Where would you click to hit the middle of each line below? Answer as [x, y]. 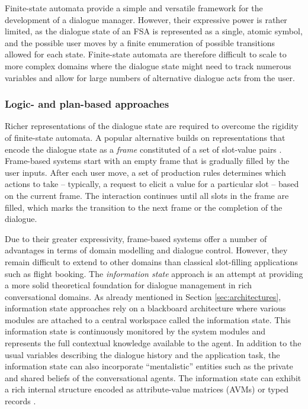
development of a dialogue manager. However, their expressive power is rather [146, 19]
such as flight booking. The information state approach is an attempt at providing [154, 273]
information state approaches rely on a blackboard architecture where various [145, 308]
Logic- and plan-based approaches [87, 104]
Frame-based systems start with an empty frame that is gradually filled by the [147, 161]
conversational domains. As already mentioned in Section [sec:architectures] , [143, 296]
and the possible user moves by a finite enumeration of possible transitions [140, 42]
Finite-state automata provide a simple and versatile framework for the [134, 8]
